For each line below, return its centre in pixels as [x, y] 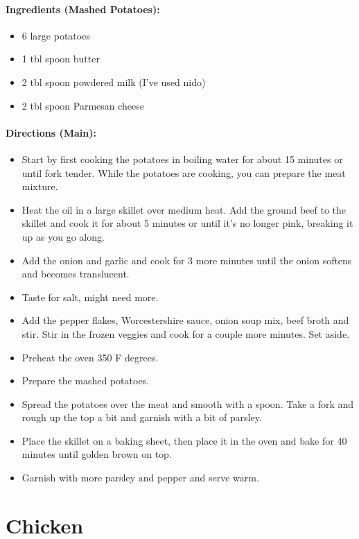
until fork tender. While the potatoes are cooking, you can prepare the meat [184, 172]
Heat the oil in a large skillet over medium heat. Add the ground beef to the [184, 209]
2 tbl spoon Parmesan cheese [83, 105]
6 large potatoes [56, 35]
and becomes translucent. [76, 274]
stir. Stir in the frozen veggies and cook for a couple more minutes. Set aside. [186, 333]
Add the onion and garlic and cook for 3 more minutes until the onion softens [187, 260]
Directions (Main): [51, 132]
